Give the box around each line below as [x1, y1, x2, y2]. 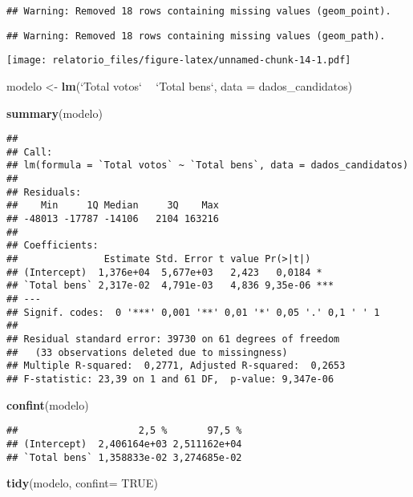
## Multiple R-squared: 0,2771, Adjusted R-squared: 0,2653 [6, 360, 346, 372]
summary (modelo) [6, 104, 103, 121]
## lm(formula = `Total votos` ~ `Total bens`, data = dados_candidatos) [6, 160, 409, 172]
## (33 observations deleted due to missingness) [6, 346, 288, 358]
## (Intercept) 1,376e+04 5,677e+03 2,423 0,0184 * [6, 266, 322, 278]
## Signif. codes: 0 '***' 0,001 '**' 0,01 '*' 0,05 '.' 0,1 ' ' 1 [6, 306, 380, 318]
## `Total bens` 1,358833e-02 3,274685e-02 [6, 451, 242, 463]
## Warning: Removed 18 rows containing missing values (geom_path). [6, 30, 386, 42]
